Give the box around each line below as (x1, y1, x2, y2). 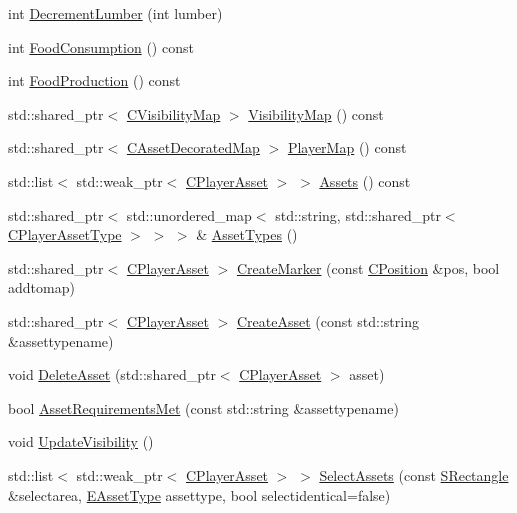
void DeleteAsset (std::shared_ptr (8, 364, 216, 385)
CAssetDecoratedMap (126, 137, 260, 158)
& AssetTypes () (196, 224, 298, 245)
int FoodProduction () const (8, 70, 181, 91)
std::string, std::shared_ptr (275, 204, 441, 225)
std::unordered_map (126, 204, 252, 225)
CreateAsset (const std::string (236, 310, 419, 331)
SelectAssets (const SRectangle (319, 464, 509, 485)
